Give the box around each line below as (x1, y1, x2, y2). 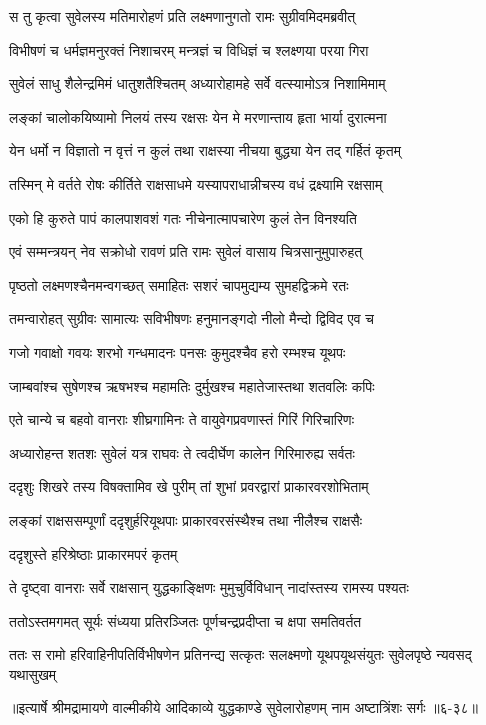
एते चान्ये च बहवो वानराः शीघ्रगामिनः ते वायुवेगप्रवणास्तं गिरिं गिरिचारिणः (9, 409, 354, 430)
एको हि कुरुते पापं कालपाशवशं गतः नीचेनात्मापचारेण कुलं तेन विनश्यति (9, 207, 357, 228)
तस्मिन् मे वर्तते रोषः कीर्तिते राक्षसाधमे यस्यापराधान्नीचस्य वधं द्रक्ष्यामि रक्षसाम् (9, 173, 383, 194)
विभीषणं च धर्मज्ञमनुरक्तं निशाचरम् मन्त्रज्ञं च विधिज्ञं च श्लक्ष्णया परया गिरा (9, 39, 369, 60)
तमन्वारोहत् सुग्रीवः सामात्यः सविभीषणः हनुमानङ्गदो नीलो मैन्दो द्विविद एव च (9, 308, 374, 329)
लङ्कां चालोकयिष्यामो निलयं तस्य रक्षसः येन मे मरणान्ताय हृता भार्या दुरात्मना (9, 106, 387, 127)
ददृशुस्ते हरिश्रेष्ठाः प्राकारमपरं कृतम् (9, 543, 178, 564)
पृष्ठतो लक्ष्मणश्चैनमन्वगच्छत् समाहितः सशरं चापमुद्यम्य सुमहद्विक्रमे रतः (9, 274, 349, 295)
